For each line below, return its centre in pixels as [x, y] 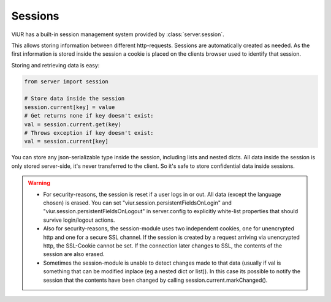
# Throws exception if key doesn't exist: [89, 133]
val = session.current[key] [66, 142]
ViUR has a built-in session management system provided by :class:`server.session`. [118, 34]
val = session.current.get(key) [73, 124]
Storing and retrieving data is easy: [55, 65]
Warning [39, 183]
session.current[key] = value [70, 107]
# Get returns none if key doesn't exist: [89, 116]
